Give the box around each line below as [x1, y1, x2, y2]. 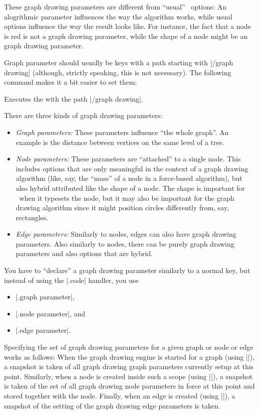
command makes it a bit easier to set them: [4, 77, 137, 87]
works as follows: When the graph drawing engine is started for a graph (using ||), [4, 351, 255, 362]
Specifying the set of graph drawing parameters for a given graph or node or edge [4, 342, 254, 352]
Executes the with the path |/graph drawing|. [4, 93, 143, 104]
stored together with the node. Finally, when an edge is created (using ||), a [4, 391, 236, 401]
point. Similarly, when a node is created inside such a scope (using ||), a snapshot [4, 371, 253, 381]
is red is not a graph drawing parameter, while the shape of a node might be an [4, 30, 248, 41]
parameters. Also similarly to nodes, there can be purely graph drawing [15, 238, 235, 249]
